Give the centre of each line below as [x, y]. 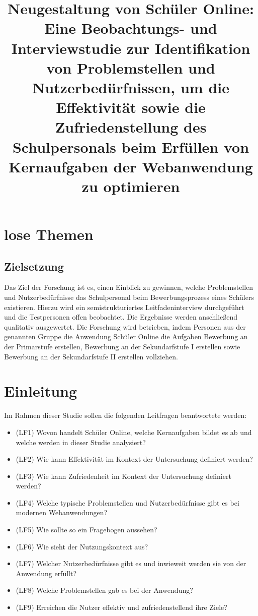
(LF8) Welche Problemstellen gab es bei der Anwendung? [104, 590]
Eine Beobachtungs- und [131, 28]
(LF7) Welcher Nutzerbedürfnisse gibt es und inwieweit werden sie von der [131, 563]
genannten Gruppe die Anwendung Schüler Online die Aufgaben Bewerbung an [126, 336]
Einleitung [41, 391]
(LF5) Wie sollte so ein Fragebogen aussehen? [87, 530]
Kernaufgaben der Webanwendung [131, 166]
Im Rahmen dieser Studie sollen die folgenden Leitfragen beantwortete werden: [125, 415]
